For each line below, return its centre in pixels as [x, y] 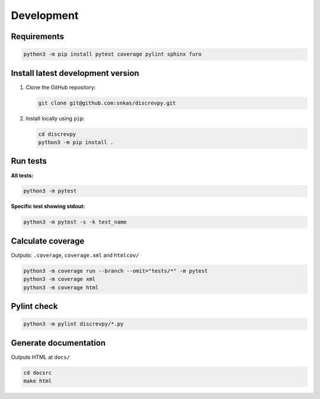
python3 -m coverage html [61, 287]
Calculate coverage [48, 241]
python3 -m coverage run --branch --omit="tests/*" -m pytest [116, 271]
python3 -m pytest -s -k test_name [75, 222]
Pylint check [34, 306]
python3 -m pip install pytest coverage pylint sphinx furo [113, 54]
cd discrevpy [57, 134]
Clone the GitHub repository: [61, 87]
